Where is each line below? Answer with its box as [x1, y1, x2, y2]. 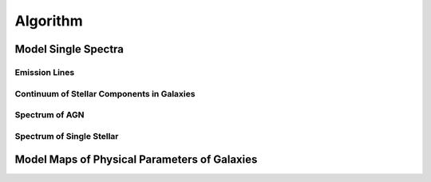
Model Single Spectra [14, 42, 124, 56]
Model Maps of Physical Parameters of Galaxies [14, 152, 258, 167]
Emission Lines [14, 66, 75, 77]
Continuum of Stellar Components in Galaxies [14, 88, 196, 99]
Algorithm [14, 12, 83, 30]
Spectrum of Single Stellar [14, 130, 119, 141]
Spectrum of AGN [14, 109, 85, 121]
